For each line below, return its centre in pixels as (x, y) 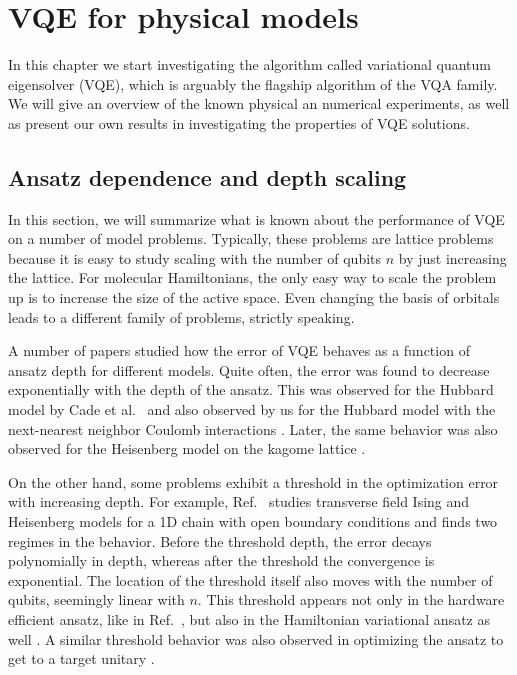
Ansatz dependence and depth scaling (207, 176)
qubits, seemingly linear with (96, 599)
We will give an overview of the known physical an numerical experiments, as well (259, 103)
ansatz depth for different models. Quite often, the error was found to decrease (249, 369)
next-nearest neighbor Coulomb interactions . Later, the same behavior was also (253, 428)
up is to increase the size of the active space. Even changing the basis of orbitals (254, 297)
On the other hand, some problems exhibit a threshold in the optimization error (253, 481)
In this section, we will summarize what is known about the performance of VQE (256, 218)
